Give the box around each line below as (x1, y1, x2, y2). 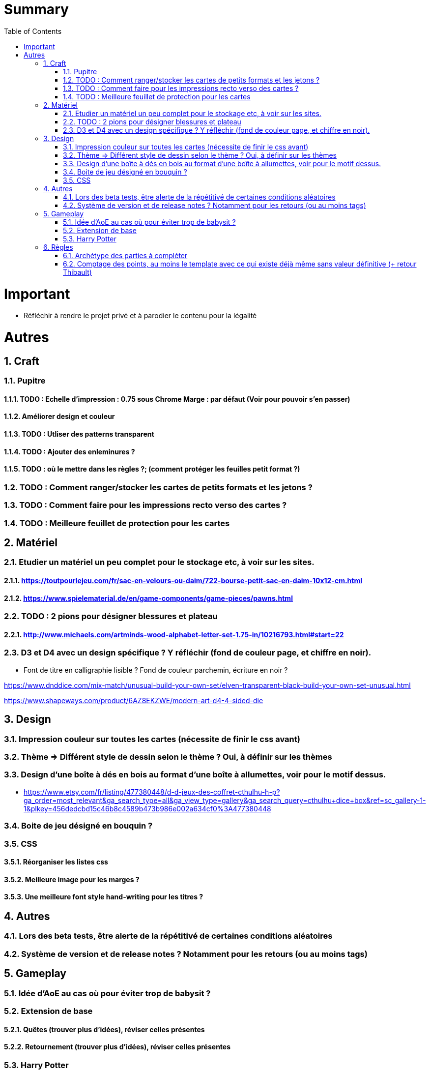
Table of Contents (4, 27, 62, 35)
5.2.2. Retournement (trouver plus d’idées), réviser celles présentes (4, 1042, 231, 1051)
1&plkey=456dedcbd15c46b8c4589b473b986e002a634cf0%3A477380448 (24, 804, 271, 813)
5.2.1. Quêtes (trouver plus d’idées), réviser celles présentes (4, 1025, 205, 1034)
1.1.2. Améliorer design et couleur (4, 412, 115, 421)
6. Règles (43, 242, 73, 251)
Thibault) (63, 268, 92, 276)
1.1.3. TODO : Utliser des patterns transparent (4, 430, 154, 438)
